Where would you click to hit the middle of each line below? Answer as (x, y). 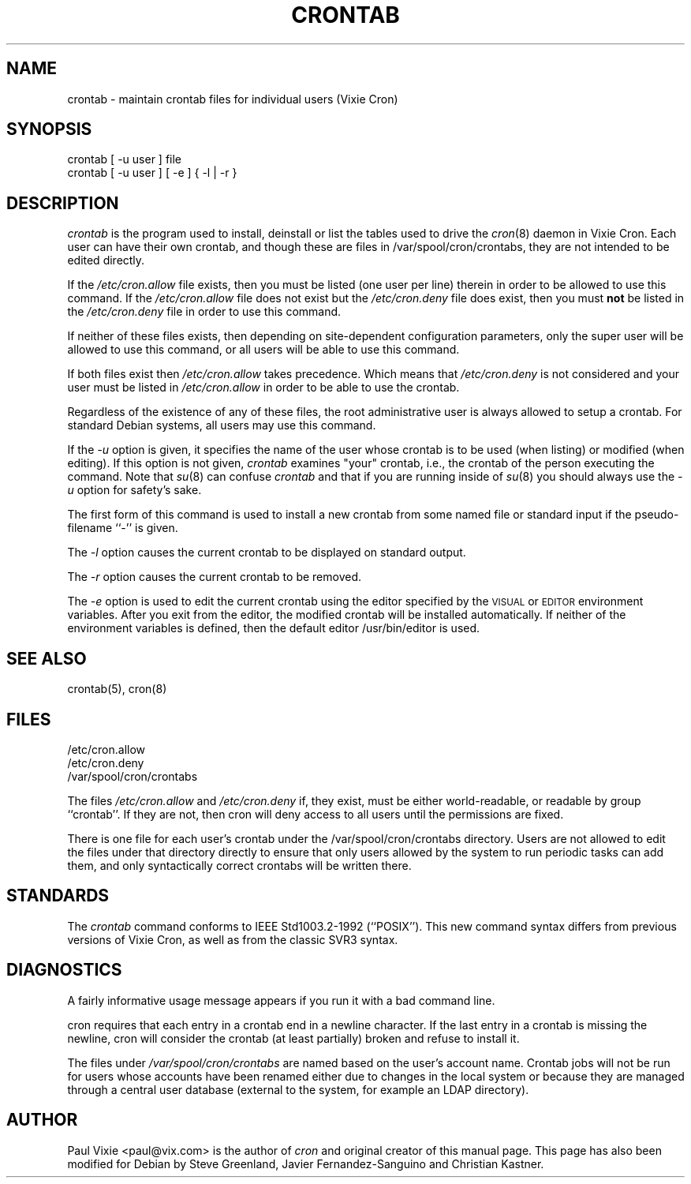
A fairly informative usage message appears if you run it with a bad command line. (281, 1000)
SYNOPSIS (49, 129)
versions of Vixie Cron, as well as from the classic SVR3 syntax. (233, 939)
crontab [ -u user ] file (125, 159)
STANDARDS (58, 896)
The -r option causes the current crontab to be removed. (215, 577)
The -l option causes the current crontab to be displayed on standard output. (267, 553)
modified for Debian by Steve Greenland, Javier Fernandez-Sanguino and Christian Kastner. (306, 1163)
